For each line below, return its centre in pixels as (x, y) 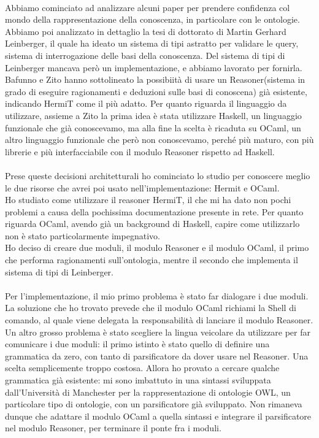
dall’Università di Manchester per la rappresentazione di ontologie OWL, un (148, 392)
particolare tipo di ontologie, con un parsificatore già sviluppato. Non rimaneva (154, 404)
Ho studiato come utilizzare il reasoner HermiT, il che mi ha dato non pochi (148, 200)
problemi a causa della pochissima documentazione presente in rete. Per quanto (154, 211)
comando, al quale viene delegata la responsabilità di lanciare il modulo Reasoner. (159, 320)
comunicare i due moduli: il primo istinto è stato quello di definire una (137, 344)
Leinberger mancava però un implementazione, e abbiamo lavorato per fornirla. (154, 67)
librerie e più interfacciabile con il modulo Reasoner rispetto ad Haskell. (140, 151)
